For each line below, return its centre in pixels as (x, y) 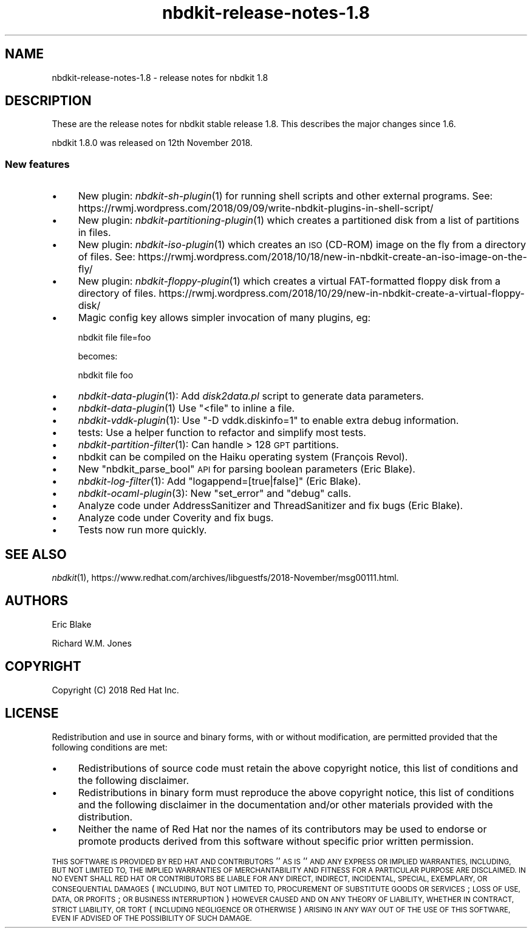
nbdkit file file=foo (114, 338)
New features (37, 164)
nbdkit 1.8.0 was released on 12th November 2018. (152, 143)
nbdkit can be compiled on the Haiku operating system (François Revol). (243, 457)
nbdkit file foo (106, 375)
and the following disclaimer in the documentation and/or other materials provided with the (285, 804)
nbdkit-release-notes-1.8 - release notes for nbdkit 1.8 (160, 77)
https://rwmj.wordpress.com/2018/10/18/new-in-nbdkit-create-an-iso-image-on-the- (332, 257)
